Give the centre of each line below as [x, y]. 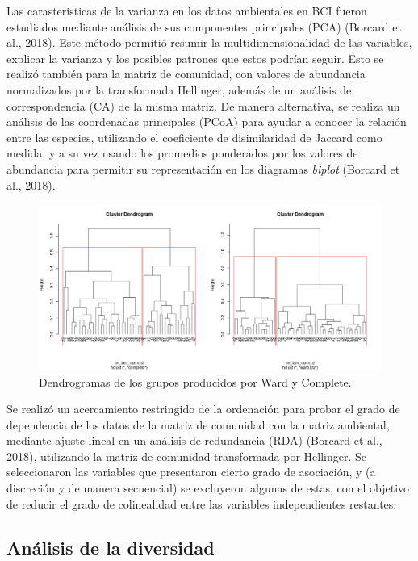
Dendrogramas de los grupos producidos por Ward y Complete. [195, 381]
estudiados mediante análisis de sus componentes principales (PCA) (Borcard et [204, 26]
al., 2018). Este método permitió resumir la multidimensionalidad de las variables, [209, 42]
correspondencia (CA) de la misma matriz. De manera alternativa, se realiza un [203, 105]
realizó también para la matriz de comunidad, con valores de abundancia [186, 74]
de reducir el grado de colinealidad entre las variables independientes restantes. [202, 503]
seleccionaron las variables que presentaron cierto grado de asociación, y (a [191, 472]
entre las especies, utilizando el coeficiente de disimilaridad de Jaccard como [194, 137]
